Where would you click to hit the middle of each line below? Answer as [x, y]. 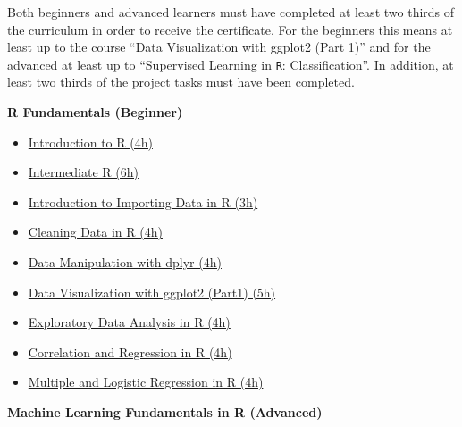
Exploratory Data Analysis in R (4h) [129, 322]
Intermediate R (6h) [83, 172]
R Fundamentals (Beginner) [95, 112]
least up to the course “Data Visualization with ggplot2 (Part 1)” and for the [219, 47]
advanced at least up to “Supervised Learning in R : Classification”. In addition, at [231, 64]
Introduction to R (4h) [90, 142]
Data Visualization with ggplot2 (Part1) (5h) [152, 292]
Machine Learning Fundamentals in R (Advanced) [165, 411]
